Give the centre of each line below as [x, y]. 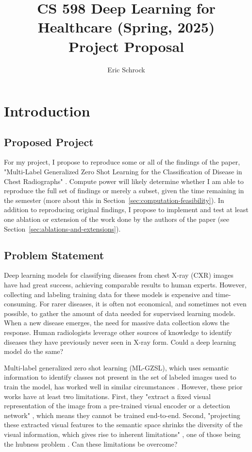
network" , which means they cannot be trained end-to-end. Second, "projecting [122, 415]
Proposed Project [49, 142]
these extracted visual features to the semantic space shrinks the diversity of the [123, 425]
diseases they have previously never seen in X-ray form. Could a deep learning [120, 342]
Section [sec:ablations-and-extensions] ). [62, 228]
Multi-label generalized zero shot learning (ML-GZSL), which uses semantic [117, 367]
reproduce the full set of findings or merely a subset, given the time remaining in [124, 191]
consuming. [21, 304]
